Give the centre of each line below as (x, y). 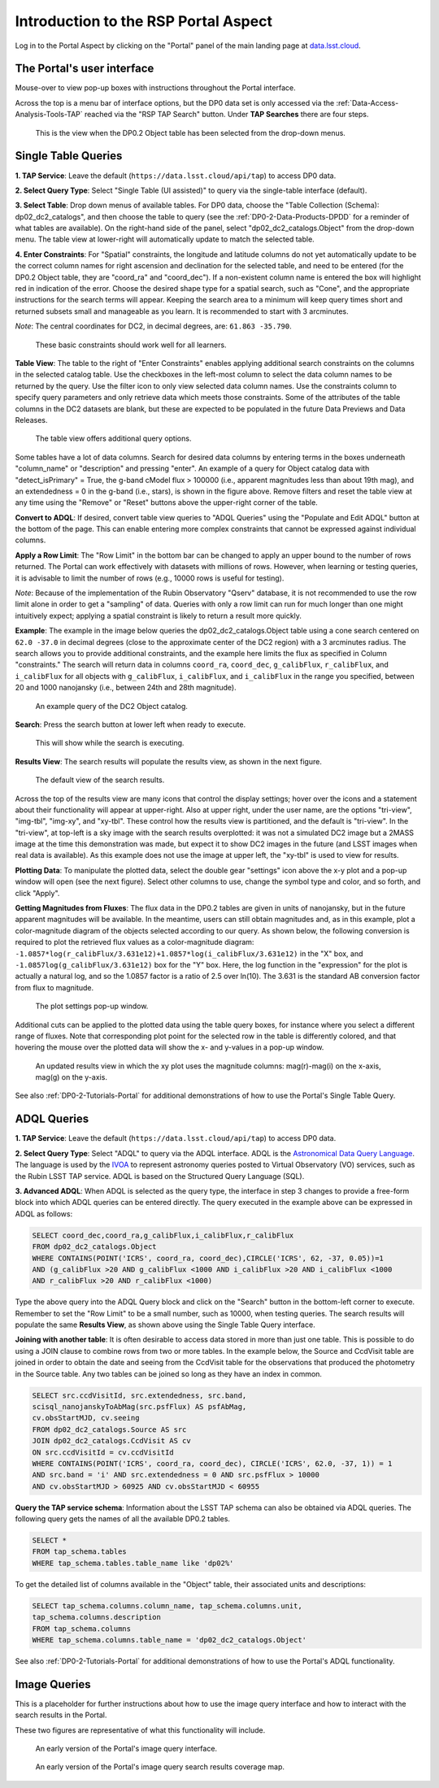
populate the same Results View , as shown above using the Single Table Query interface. (165, 1325)
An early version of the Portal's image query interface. (126, 1749)
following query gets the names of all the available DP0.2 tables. (123, 1519)
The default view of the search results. (100, 780)
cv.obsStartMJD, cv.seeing (86, 1418)
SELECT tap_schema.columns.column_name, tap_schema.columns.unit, (167, 1605)
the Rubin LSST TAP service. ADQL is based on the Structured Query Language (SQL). (160, 1176)
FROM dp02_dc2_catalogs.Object (95, 1247)
